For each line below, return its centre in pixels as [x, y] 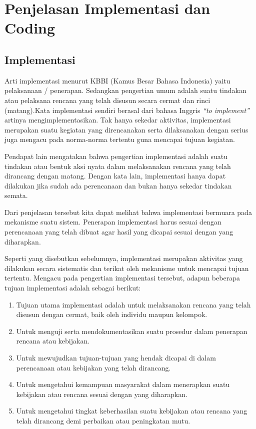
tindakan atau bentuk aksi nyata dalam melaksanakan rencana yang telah [118, 166]
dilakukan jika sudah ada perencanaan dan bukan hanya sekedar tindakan [118, 185]
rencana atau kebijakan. [53, 341]
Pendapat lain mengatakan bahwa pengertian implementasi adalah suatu [116, 156]
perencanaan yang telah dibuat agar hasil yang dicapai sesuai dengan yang [119, 232]
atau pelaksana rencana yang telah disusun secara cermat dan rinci [107, 100]
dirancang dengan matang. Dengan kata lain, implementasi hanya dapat [115, 176]
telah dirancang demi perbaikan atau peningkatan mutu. [103, 420]
